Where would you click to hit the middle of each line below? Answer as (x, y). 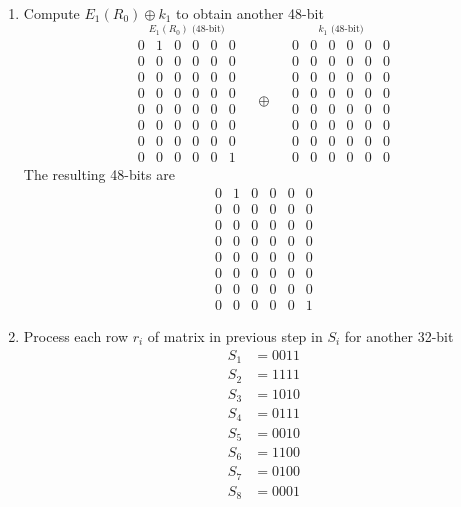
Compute (51, 13)
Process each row (76, 335)
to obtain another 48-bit (250, 13)
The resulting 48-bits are (99, 174)
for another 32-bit (399, 335)
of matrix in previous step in (235, 335)
